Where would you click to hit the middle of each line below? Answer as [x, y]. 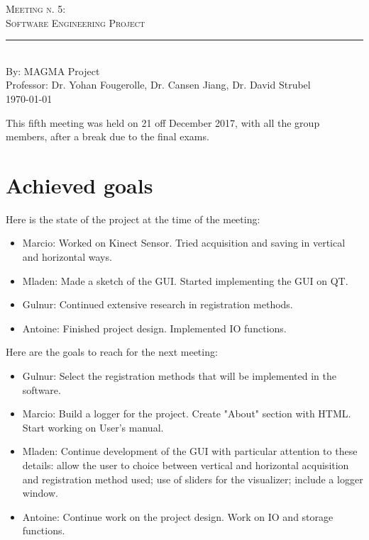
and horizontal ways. [67, 257]
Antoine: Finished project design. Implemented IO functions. [154, 328]
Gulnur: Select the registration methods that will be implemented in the [179, 376]
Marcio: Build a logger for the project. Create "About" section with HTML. [187, 414]
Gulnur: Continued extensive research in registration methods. [158, 304]
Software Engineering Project [76, 22]
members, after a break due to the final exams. [108, 136]
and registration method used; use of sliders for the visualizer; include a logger [193, 479]
